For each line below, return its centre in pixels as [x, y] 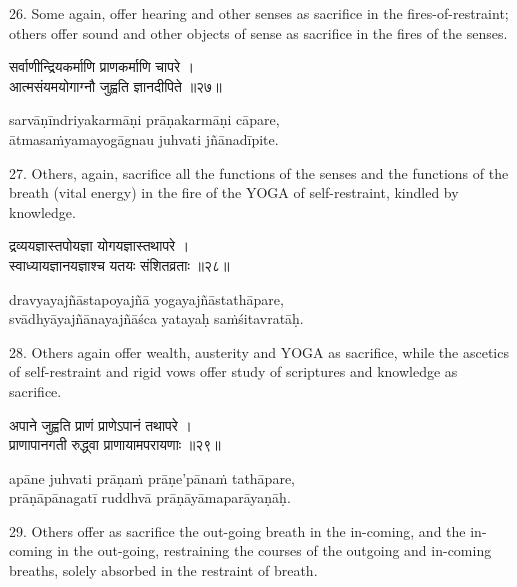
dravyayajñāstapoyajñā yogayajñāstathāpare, [146, 298]
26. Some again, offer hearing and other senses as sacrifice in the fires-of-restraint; [259, 13]
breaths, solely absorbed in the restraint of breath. [163, 570]
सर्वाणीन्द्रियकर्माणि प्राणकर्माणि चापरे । [102, 66]
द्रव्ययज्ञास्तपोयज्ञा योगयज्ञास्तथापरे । [99, 245]
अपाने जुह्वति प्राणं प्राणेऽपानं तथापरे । [100, 424]
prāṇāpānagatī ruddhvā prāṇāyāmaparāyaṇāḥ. [150, 497]
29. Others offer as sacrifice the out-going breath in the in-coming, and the [237, 530]
